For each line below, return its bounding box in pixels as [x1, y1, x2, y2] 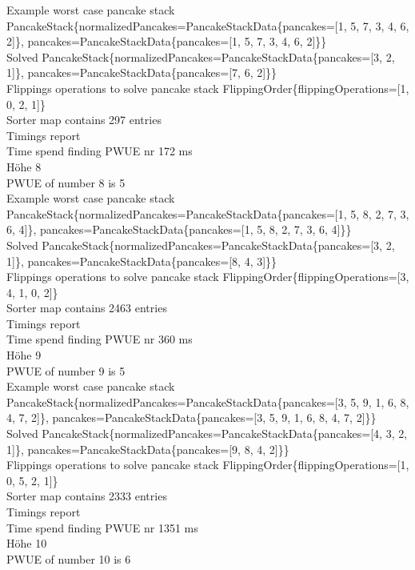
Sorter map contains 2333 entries [6, 488, 167, 504]
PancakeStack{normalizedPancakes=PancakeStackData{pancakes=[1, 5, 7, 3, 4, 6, [6, 17, 409, 34]
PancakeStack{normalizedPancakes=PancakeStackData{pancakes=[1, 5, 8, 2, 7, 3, [6, 205, 409, 222]
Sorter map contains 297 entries [6, 111, 162, 128]
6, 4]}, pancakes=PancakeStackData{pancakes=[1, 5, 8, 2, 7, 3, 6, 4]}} [6, 221, 352, 238]
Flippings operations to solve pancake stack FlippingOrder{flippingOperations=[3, [6, 268, 409, 285]
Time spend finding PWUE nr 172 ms [6, 142, 193, 159]
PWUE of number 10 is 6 [6, 550, 131, 567]
